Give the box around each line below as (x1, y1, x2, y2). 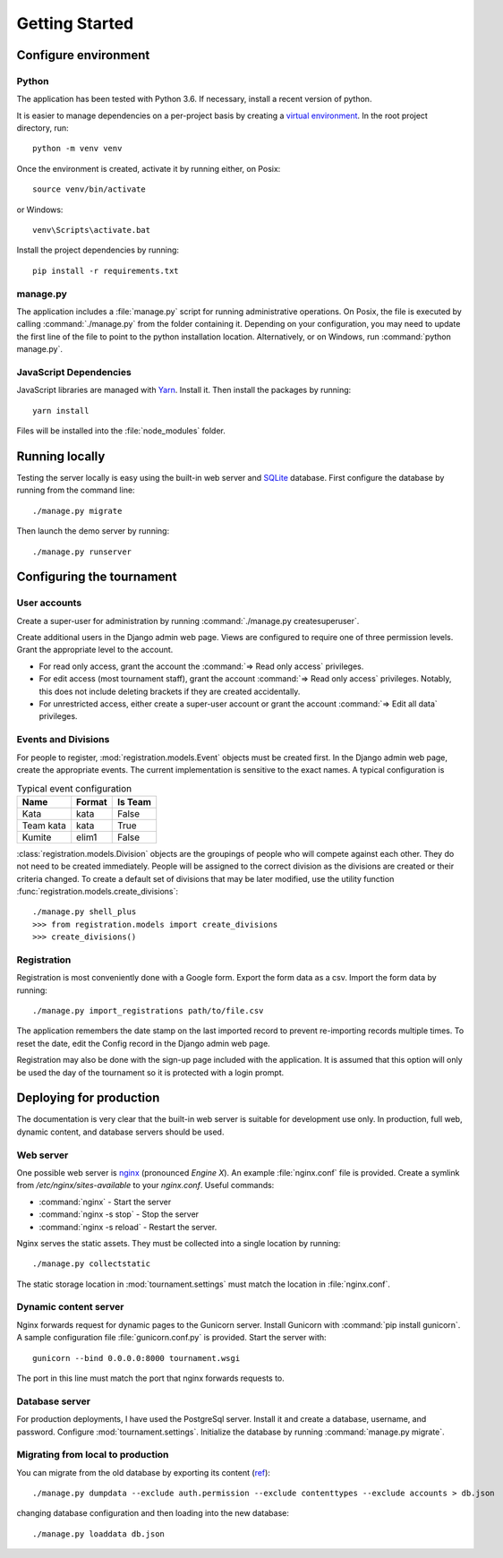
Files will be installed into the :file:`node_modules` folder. (16, 425, 226, 436)
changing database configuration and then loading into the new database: (16, 1508, 290, 1519)
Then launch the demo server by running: (16, 526, 170, 536)
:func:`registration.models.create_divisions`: (16, 886, 179, 896)
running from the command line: (16, 484, 135, 496)
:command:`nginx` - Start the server (38, 1196, 172, 1207)
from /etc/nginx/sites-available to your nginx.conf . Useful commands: (16, 1180, 275, 1191)
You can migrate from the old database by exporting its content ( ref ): (16, 1467, 270, 1477)
